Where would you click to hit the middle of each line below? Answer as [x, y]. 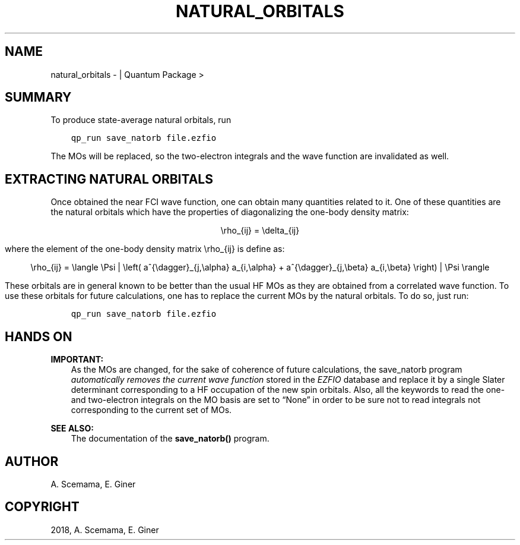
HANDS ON [39, 336]
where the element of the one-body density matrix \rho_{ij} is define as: [145, 249]
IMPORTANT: [77, 360]
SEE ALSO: [72, 429]
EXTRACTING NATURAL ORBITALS [109, 179]
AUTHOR [32, 461]
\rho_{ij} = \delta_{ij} [260, 231]
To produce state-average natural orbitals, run [141, 120]
